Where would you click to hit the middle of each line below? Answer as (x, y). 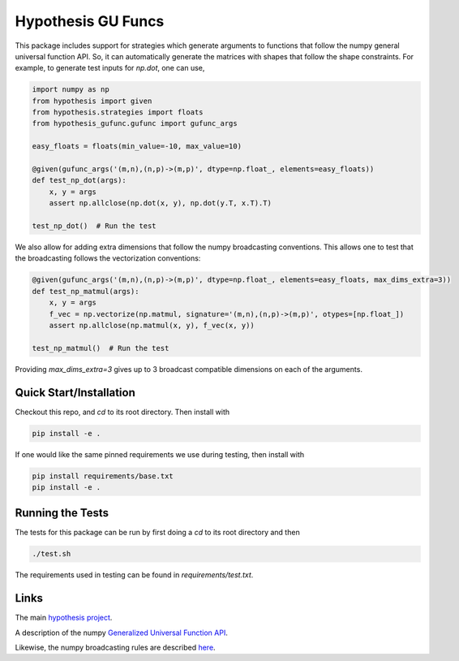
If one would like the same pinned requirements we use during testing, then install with (160, 454)
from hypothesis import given (92, 101)
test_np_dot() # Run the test (94, 226)
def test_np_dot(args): (79, 180)
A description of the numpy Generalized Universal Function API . (122, 633)
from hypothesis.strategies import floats (118, 112)
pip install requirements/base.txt (103, 476)
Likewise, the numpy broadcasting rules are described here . (115, 648)
